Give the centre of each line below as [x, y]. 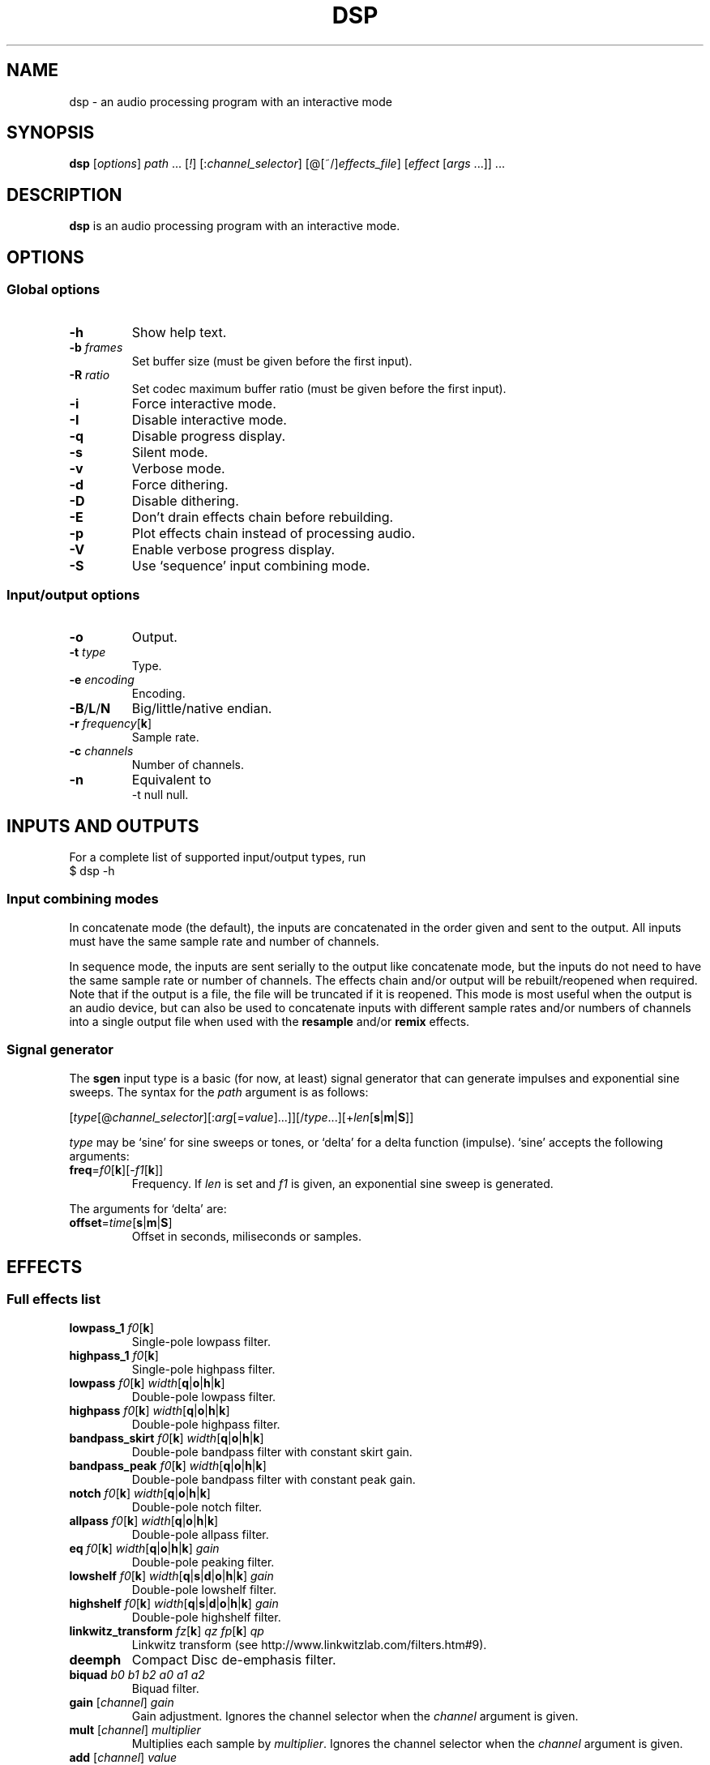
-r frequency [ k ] [111, 724]
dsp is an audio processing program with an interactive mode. [235, 226]
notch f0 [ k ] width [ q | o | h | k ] [140, 1493]
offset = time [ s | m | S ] [121, 1222]
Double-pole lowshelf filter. [204, 1589]
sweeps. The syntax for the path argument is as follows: [219, 1092]
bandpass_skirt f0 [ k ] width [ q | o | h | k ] [167, 1438]
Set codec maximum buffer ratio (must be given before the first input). [319, 388]
